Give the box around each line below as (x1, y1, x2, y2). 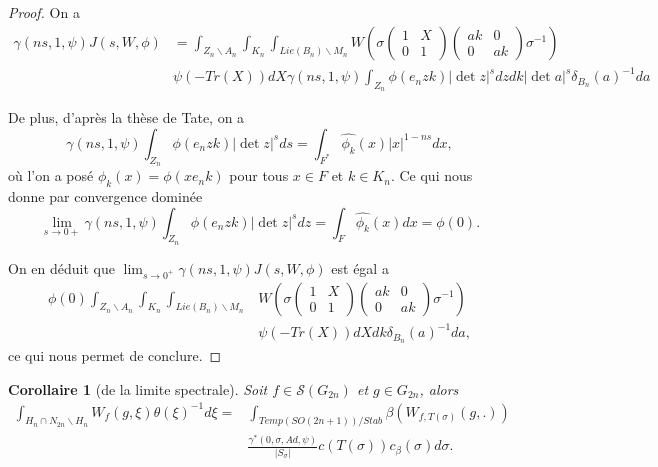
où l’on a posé (8, 165, 94, 186)
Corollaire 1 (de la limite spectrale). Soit (8, 378, 268, 399)
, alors (419, 378, 459, 399)
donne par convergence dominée (8, 185, 203, 206)
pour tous (229, 165, 289, 186)
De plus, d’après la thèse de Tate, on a (8, 107, 245, 128)
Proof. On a (8, 2, 80, 22)
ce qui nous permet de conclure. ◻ (8, 344, 222, 365)
